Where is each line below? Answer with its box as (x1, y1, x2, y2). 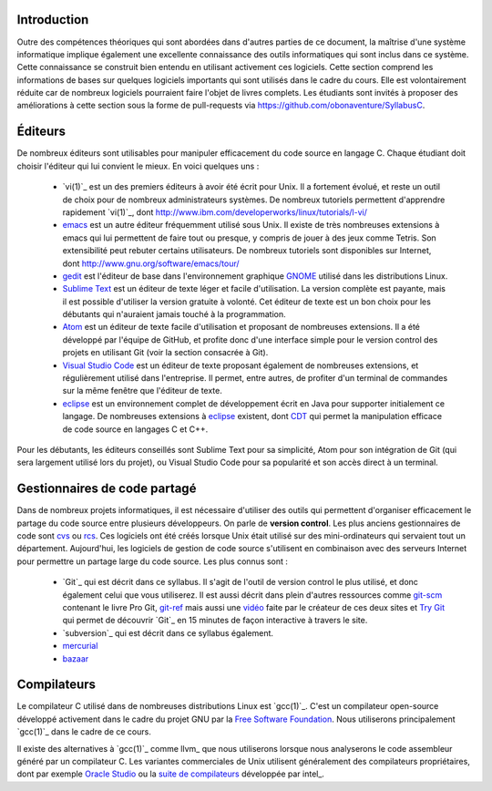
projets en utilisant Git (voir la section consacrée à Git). (62, 347, 269, 358)
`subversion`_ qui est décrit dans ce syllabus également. (62, 627, 273, 638)
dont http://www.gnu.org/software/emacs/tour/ (62, 258, 241, 269)
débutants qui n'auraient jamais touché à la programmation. (62, 309, 286, 320)
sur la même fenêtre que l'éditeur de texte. (62, 385, 223, 396)
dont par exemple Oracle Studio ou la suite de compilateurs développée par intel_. (16, 768, 325, 779)
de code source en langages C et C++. (62, 424, 209, 435)
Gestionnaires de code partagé (16, 481, 197, 497)
